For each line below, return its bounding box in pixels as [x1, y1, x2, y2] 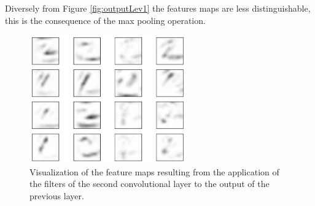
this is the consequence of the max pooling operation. [5, 13, 206, 26]
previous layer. [29, 189, 84, 202]
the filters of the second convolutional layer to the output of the [29, 177, 270, 190]
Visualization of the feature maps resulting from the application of [29, 165, 279, 178]
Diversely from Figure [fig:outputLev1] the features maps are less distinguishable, [5, 2, 311, 14]
